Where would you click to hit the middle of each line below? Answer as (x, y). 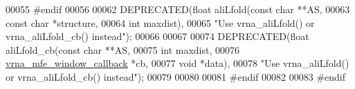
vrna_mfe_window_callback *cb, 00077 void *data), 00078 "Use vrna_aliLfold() (177, 63)
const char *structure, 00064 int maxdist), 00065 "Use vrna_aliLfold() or (160, 22)
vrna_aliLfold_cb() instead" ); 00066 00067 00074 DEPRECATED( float (157, 36)
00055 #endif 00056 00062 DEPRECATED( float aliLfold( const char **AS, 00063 (178, 9)
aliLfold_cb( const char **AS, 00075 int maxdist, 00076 (123, 49)
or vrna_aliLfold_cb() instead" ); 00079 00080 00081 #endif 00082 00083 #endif (175, 76)
